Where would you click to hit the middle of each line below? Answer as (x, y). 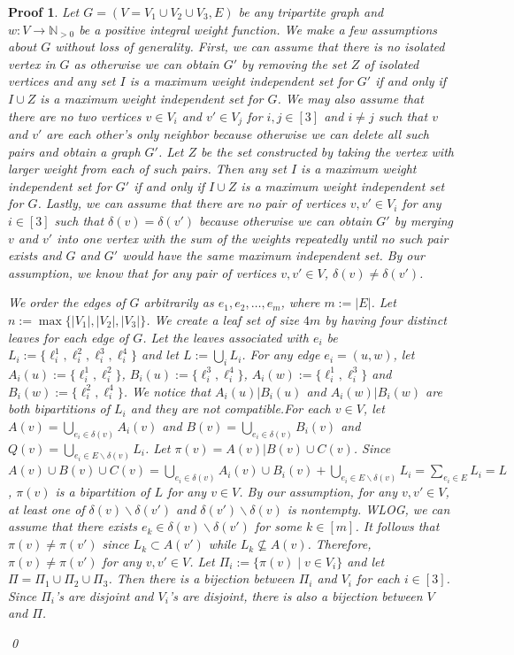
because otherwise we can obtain (286, 220)
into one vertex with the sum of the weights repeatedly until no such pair (253, 238)
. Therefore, (339, 544)
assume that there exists (73, 526)
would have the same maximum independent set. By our (273, 255)
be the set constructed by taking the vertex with (327, 151)
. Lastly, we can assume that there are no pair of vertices (192, 203)
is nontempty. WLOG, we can (368, 509)
